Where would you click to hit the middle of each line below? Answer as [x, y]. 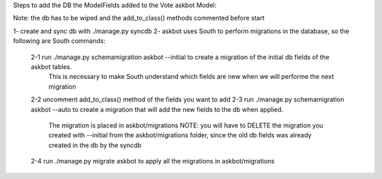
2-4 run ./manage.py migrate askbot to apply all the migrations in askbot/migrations [153, 161]
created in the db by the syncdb [95, 145]
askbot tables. [51, 66]
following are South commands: [59, 41]
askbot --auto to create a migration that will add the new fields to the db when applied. [157, 109]
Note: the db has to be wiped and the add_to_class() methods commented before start [139, 18]
